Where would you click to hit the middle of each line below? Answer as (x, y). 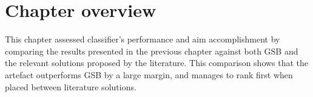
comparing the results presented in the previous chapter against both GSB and (152, 51)
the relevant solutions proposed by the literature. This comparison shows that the (157, 63)
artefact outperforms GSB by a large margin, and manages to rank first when (149, 74)
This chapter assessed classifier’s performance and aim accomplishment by (143, 39)
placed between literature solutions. (71, 86)
